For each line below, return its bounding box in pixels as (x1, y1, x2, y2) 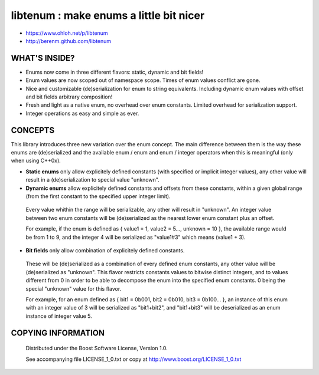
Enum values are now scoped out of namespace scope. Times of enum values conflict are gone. (25, 77, 261, 84)
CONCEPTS (11, 125, 55, 135)
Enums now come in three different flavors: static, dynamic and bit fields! (25, 68, 204, 75)
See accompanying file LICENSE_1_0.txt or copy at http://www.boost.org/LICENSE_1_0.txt (25, 356, 242, 363)
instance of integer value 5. (25, 312, 93, 320)
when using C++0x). (11, 157, 61, 165)
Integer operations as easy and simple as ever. (25, 110, 139, 117)
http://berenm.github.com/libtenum (25, 37, 112, 44)
